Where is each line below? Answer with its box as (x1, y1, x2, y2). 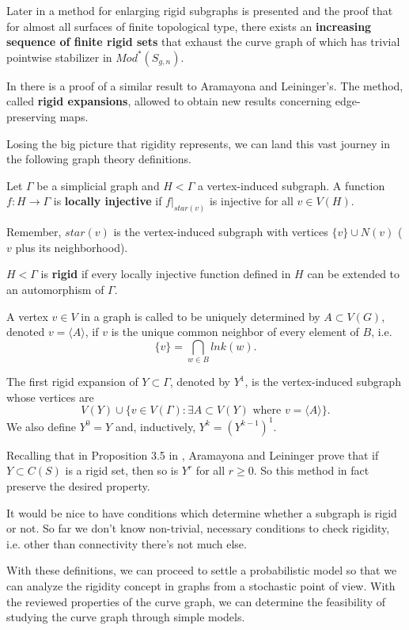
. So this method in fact (253, 462, 369, 479)
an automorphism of (6, 281, 104, 297)
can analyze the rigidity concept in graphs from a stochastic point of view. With (6, 577, 396, 594)
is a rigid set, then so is (65, 462, 179, 479)
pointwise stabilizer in (6, 48, 112, 65)
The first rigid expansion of (6, 373, 138, 390)
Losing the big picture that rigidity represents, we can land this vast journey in (6, 135, 390, 151)
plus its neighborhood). (15, 239, 128, 255)
